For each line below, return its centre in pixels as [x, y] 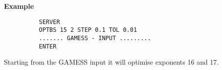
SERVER [49, 22]
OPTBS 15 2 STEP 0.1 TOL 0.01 [88, 30]
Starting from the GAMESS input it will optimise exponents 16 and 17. [111, 62]
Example [19, 6]
